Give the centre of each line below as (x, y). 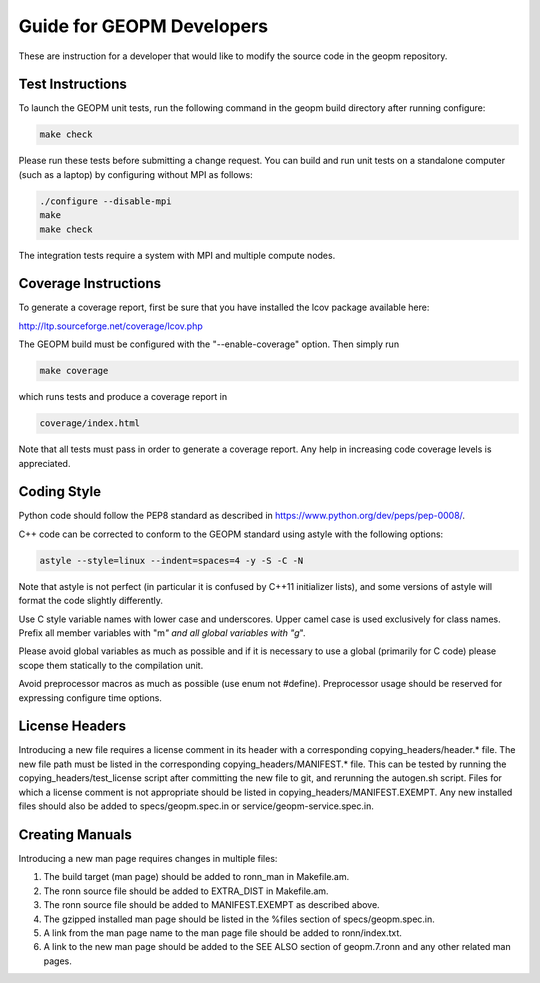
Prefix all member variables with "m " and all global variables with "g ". (162, 633)
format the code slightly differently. (91, 601)
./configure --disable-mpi (105, 201)
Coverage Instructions (90, 283)
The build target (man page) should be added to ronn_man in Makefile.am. (196, 877)
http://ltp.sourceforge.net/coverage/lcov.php (111, 326)
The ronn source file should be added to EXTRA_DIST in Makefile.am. (186, 891)
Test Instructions (72, 84)
